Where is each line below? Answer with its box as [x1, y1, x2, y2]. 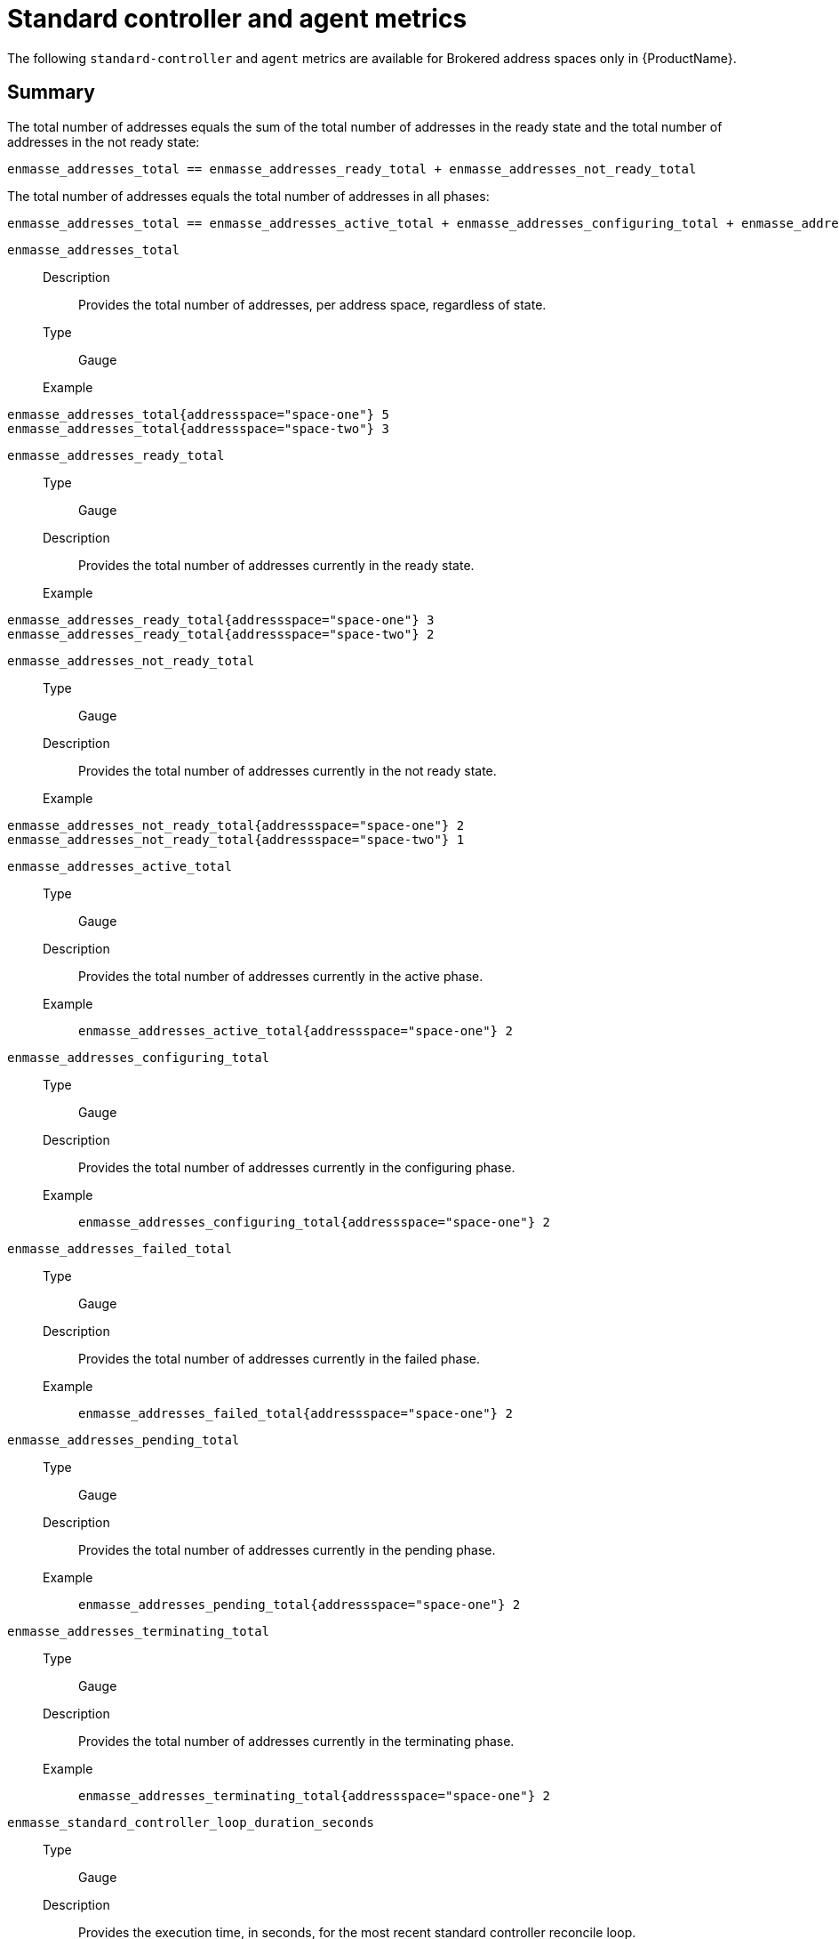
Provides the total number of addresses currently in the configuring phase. [78, 1159, 515, 1175]
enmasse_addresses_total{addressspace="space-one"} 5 [7, 406, 389, 422]
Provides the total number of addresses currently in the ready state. [78, 557, 475, 573]
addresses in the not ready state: [7, 133, 200, 149]
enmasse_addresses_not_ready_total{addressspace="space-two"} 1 [7, 832, 465, 847]
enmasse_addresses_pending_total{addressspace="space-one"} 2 [78, 1597, 521, 1612]
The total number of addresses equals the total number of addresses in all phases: [7, 188, 490, 204]
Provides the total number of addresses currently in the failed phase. [78, 1350, 481, 1366]
